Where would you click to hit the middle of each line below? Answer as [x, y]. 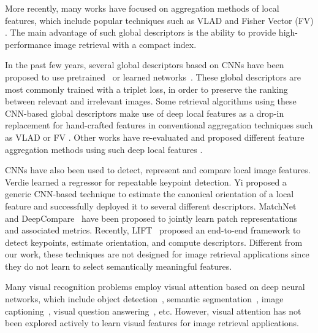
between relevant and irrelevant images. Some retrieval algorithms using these [151, 101]
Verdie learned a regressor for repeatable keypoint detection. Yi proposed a [146, 182]
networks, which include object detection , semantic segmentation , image [144, 299]
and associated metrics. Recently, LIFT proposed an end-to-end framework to [153, 230]
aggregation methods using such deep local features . [104, 149]
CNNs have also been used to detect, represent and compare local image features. [158, 170]
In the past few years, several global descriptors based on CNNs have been [145, 65]
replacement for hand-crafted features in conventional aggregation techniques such [159, 125]
